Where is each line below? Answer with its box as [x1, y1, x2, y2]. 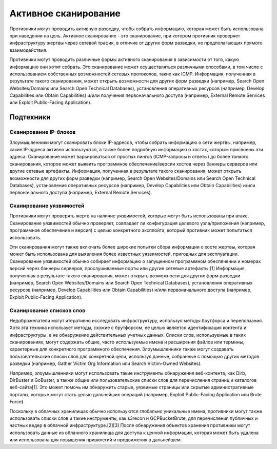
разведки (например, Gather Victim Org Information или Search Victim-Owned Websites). [9, 360, 202, 366]
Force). [9, 399, 25, 405]
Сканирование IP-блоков [9, 129, 76, 136]
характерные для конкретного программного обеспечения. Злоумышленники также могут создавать [9, 346, 234, 352]
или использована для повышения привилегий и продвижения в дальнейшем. [9, 437, 182, 443]
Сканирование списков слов [9, 307, 86, 314]
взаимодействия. [9, 47, 48, 53]
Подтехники [9, 113, 51, 121]
